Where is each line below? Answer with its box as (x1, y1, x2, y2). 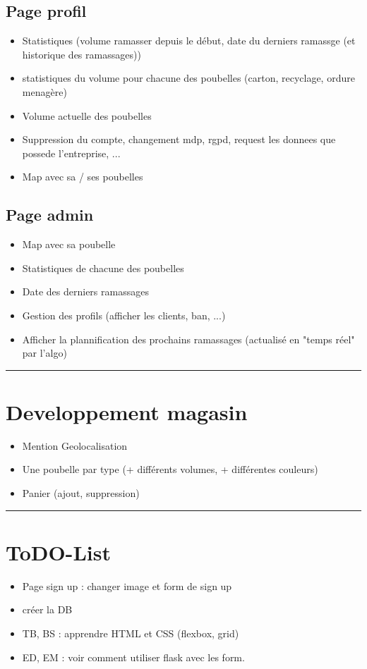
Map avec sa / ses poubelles (22, 169, 143, 184)
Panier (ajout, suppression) (22, 486, 140, 501)
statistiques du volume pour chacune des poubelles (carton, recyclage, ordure (22, 70, 355, 85)
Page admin (6, 204, 94, 226)
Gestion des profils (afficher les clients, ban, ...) (22, 307, 226, 322)
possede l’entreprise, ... (22, 145, 121, 160)
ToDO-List (6, 537, 111, 566)
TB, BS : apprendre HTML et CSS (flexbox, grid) (22, 625, 239, 640)
